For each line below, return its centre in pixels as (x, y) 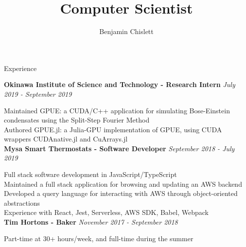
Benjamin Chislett (126, 31)
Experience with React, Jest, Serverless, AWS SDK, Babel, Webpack (106, 212)
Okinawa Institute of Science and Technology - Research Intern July (120, 84)
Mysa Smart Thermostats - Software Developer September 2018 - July (119, 148)
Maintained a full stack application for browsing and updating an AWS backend (123, 184)
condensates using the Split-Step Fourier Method (77, 120)
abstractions (22, 203)
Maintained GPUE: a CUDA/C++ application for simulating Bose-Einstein (117, 110)
